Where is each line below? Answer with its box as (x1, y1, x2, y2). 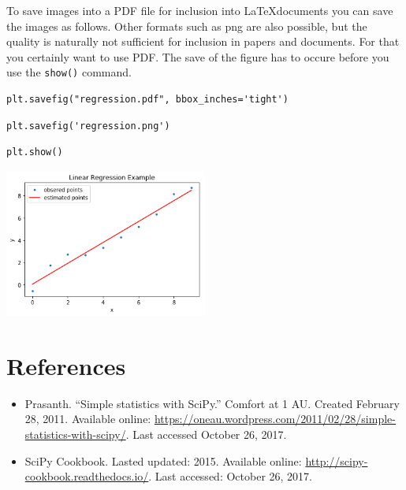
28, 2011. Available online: (24, 410, 151, 427)
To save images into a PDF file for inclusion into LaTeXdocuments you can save (6, 2, 393, 18)
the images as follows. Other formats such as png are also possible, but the (6, 17, 367, 34)
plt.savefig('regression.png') (6, 120, 170, 132)
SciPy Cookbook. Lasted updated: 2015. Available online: (24, 452, 302, 469)
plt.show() (6, 147, 63, 158)
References (6, 349, 126, 381)
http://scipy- (305, 452, 368, 469)
